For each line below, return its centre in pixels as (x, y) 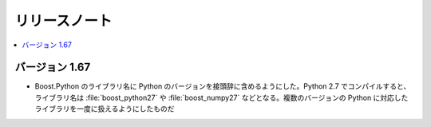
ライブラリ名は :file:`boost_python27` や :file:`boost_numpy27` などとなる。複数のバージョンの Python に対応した (221, 97)
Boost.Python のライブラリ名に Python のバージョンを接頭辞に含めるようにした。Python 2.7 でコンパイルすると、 (223, 86)
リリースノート (63, 21)
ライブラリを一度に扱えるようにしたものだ (105, 109)
